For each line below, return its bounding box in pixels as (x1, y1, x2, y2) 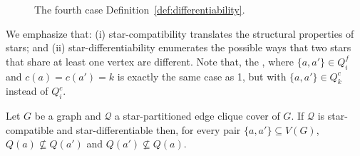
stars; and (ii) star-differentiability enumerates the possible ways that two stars (6, 40, 351, 55)
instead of (6, 83, 48, 98)
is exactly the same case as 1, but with (117, 68, 287, 83)
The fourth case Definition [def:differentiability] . (34, 2, 245, 16)
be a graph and (34, 108, 101, 123)
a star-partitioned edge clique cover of (115, 108, 280, 123)
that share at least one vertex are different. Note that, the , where (6, 53, 294, 68)
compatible (6, 122, 53, 137)
